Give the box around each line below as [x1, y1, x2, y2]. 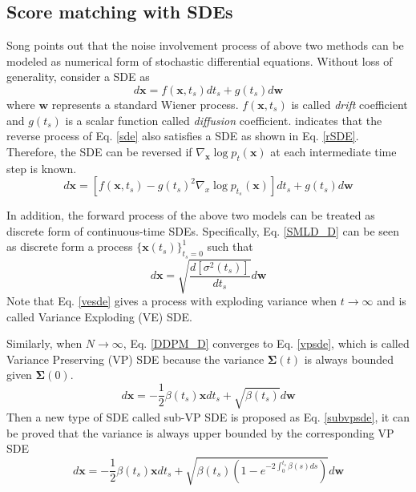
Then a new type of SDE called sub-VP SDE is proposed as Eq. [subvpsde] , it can [6, 408, 410, 425]
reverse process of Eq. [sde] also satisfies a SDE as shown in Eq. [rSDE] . [6, 127, 359, 144]
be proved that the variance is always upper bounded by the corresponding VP [6, 424, 394, 441]
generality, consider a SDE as [6, 68, 150, 85]
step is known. [6, 159, 77, 176]
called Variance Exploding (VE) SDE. [6, 308, 192, 325]
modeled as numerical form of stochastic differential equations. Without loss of [6, 52, 393, 69]
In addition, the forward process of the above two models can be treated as [6, 207, 375, 224]
